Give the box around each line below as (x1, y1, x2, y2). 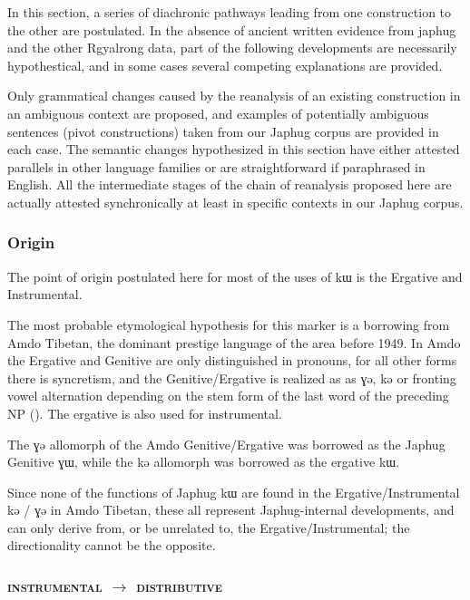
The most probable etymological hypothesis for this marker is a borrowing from (7, 315, 450, 334)
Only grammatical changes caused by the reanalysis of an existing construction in (7, 86, 461, 105)
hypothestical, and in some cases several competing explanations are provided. (7, 55, 443, 74)
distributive (136, 574, 223, 596)
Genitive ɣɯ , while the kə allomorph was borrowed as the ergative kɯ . (7, 452, 400, 471)
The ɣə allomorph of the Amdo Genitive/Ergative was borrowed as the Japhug (7, 434, 446, 453)
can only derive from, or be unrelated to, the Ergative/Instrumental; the (7, 518, 410, 537)
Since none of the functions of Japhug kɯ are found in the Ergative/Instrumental (7, 482, 460, 501)
